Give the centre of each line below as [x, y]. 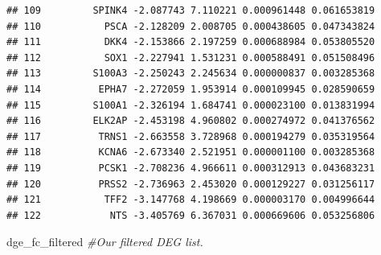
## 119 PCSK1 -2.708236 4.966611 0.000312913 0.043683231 [191, 168]
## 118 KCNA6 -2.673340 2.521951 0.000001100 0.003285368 [191, 152]
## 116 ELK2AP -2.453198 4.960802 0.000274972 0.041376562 [191, 121]
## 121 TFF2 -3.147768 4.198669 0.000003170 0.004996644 [191, 200]
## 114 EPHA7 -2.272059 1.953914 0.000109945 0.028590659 [191, 89]
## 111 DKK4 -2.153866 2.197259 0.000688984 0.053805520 [191, 42]
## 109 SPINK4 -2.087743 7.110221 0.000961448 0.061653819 [191, 10]
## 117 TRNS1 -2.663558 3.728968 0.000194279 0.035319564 [191, 136]
